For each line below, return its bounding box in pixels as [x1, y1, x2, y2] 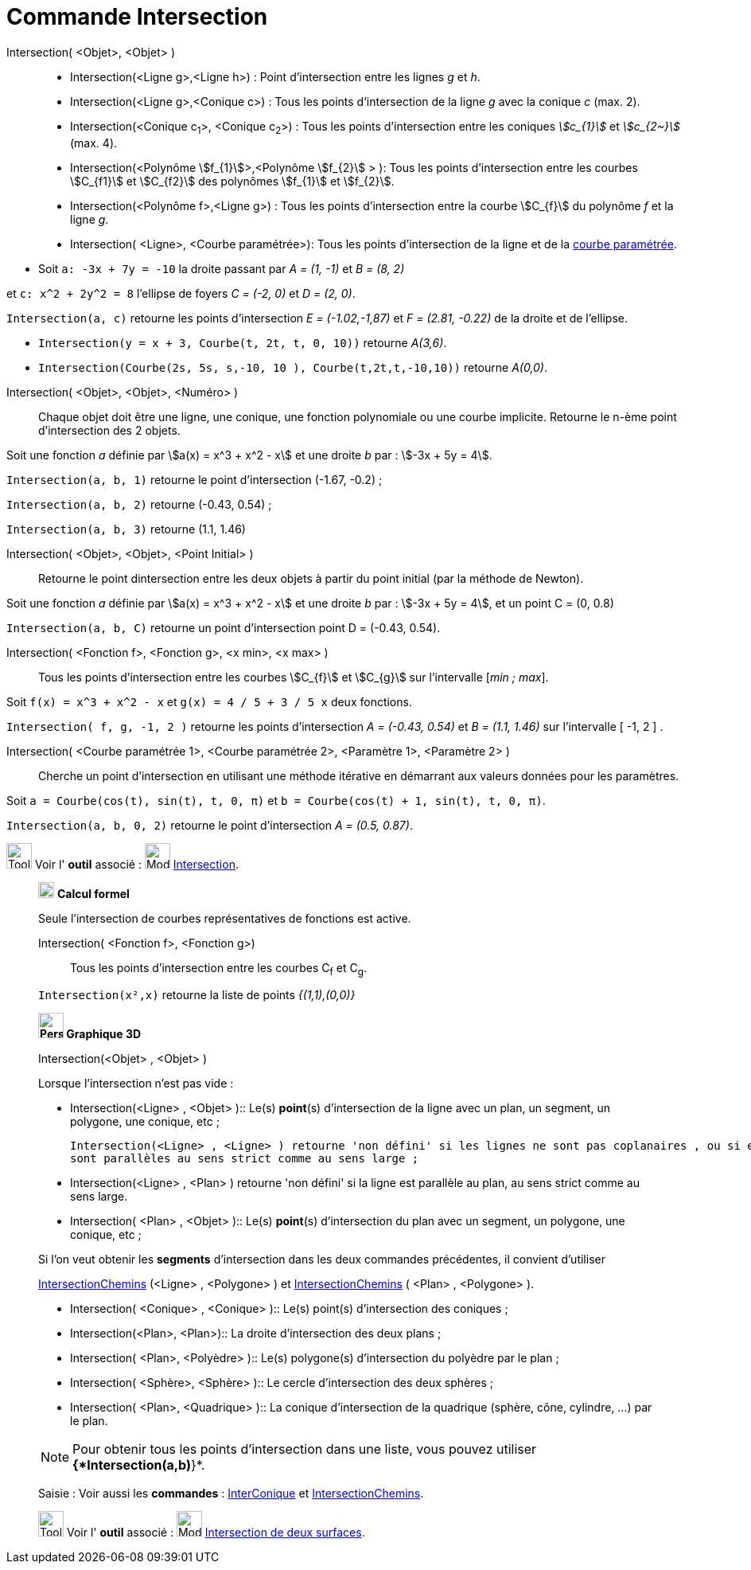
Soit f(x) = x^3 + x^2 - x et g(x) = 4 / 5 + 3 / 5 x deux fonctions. [6, 694, 412, 709]
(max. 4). [70, 135, 118, 150]
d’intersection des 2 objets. [38, 423, 181, 437]
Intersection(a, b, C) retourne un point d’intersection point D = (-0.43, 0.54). [6, 620, 441, 635]
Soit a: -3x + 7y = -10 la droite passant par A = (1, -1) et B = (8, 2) [38, 261, 405, 275]
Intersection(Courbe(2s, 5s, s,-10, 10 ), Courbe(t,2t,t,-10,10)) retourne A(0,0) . [38, 360, 548, 374]
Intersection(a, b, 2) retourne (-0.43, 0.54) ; [6, 497, 272, 511]
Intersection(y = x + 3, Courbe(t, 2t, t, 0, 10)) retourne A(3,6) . [38, 335, 447, 350]
